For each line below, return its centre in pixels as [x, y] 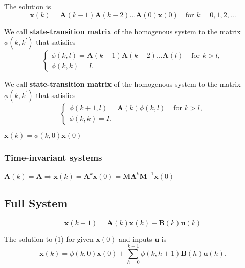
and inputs [136, 239]
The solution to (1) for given [49, 239]
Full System [36, 202]
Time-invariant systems [53, 157]
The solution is [28, 6]
